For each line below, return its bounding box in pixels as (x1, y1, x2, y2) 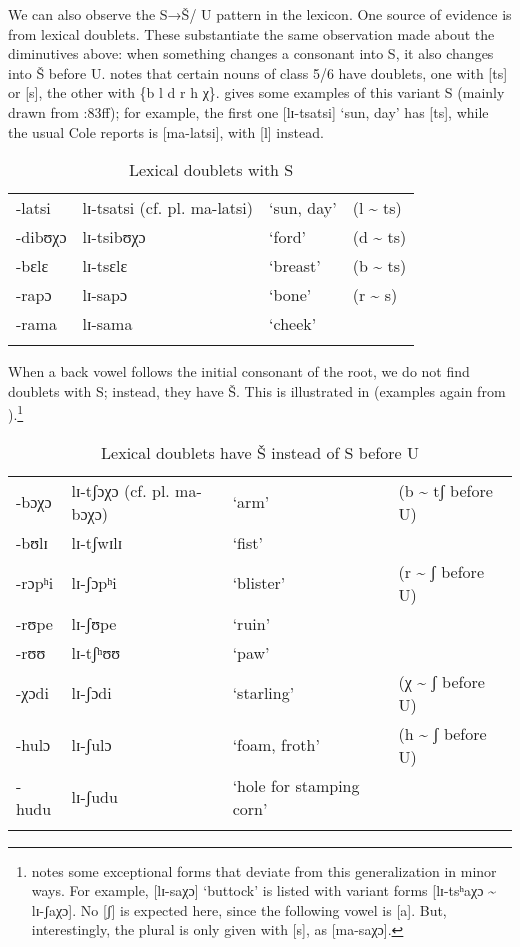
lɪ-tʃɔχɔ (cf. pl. (71, 478, 170, 502)
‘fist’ (232, 530, 263, 554)
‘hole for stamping (232, 773, 360, 797)
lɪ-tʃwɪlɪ (71, 530, 123, 554)
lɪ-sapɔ (82, 283, 128, 307)
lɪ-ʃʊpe (71, 611, 117, 635)
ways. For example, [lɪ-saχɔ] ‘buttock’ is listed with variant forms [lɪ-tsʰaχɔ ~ (31, 880, 496, 901)
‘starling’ (232, 681, 295, 705)
